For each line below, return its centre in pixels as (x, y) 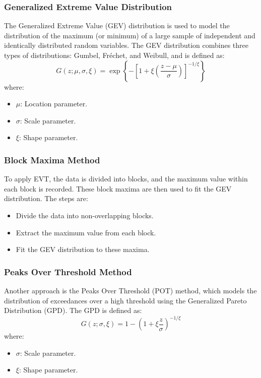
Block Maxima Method (52, 160)
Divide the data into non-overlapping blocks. (85, 215)
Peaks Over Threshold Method (68, 271)
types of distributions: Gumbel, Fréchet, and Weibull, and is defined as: (114, 55)
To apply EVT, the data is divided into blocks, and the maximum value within (126, 179)
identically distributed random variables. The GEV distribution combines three (126, 45)
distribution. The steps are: (46, 198)
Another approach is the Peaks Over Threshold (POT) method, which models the (130, 290)
